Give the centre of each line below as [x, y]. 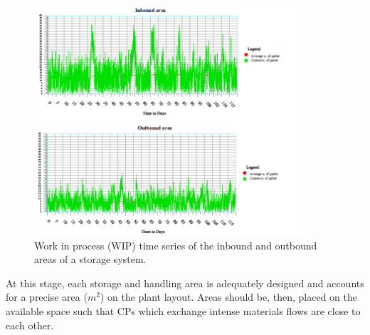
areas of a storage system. [90, 259]
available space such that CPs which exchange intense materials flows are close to [183, 311]
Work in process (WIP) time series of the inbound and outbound [176, 245]
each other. [30, 325]
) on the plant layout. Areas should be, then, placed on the [228, 297]
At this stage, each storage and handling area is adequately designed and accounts [185, 283]
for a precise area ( [47, 297]
